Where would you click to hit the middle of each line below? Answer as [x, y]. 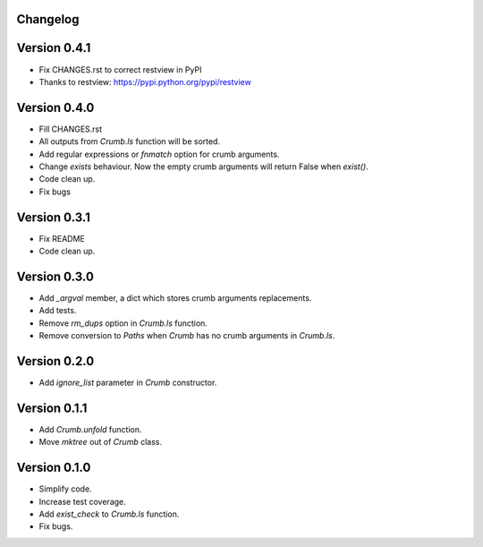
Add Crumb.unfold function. [90, 429]
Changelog [48, 19]
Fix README [62, 238]
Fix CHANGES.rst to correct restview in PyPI [120, 69]
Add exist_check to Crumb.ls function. [109, 514]
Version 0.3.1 [54, 217]
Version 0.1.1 [52, 408]
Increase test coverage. [83, 501]
